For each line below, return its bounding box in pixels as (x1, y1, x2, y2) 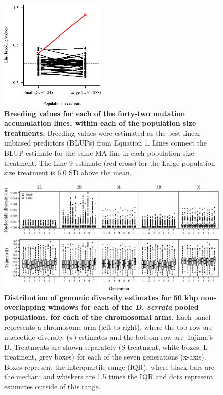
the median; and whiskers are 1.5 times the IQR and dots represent (4, 371, 213, 382)
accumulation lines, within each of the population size (4, 118, 196, 128)
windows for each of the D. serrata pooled (48, 302, 199, 312)
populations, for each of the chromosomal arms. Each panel (4, 311, 211, 322)
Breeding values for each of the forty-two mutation (4, 107, 185, 118)
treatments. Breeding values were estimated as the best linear (4, 127, 201, 138)
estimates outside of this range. (4, 381, 101, 391)
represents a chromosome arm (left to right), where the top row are (4, 321, 213, 332)
